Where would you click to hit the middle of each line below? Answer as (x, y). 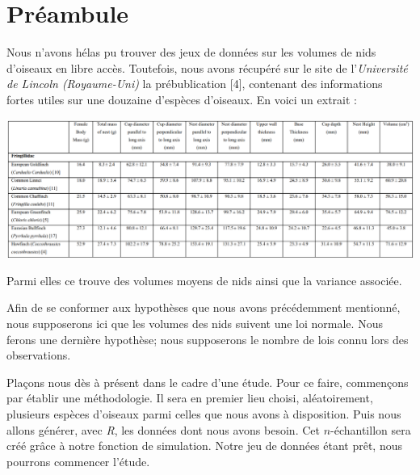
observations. (39, 355)
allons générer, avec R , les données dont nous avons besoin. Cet (163, 429)
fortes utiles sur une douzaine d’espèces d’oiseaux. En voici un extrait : (182, 99)
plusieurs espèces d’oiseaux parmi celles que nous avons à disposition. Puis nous (204, 414)
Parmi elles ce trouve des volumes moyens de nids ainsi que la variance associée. (204, 280)
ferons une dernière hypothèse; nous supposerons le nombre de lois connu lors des (208, 339)
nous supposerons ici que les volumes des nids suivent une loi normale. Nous (195, 324)
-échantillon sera (371, 429)
